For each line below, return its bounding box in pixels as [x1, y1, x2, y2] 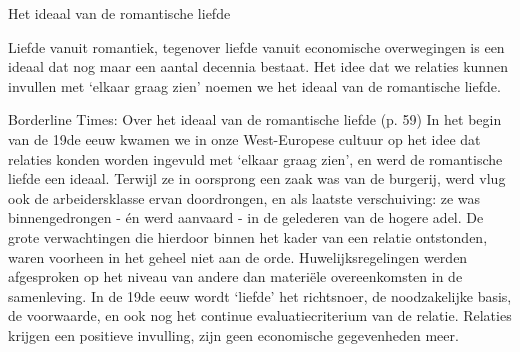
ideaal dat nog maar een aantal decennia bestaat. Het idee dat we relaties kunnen [8, 56, 508, 77]
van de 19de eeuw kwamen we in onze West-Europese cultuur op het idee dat [8, 128, 481, 149]
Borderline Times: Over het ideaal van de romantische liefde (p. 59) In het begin [8, 109, 502, 130]
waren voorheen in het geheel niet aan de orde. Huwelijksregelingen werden [8, 246, 468, 267]
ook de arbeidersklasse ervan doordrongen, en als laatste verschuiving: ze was [8, 187, 481, 208]
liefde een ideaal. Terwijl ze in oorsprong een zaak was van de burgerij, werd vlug [8, 168, 506, 189]
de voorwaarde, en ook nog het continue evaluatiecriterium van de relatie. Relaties [8, 305, 512, 326]
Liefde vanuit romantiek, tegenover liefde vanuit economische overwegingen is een [8, 36, 505, 57]
